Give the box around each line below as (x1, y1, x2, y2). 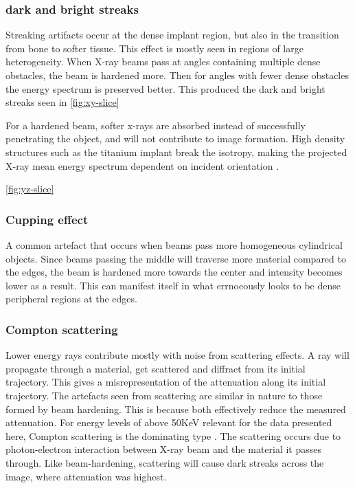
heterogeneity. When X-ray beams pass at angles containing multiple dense (5, 54, 321, 69)
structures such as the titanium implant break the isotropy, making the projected (5, 144, 347, 159)
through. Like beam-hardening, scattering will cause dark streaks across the (5, 455, 324, 469)
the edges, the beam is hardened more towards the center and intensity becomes (5, 265, 343, 279)
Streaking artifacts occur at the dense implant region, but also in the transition (5, 27, 339, 42)
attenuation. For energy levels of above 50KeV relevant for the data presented (5, 415, 332, 430)
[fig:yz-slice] (5, 181, 54, 196)
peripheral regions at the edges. (5, 291, 137, 306)
